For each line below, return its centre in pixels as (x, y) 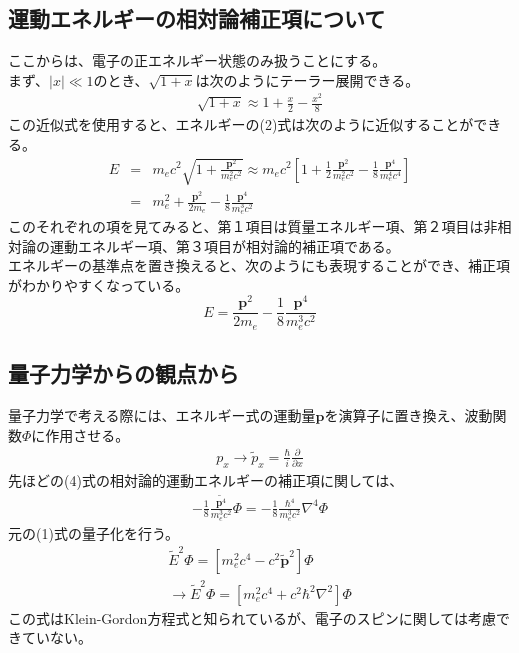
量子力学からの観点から (123, 373)
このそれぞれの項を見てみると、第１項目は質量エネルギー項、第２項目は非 (253, 225)
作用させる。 (87, 434)
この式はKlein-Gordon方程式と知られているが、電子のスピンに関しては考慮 (252, 617)
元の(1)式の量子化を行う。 (94, 532)
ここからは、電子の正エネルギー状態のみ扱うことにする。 (197, 60)
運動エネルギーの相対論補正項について (197, 18)
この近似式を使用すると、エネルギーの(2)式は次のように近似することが (241, 124)
